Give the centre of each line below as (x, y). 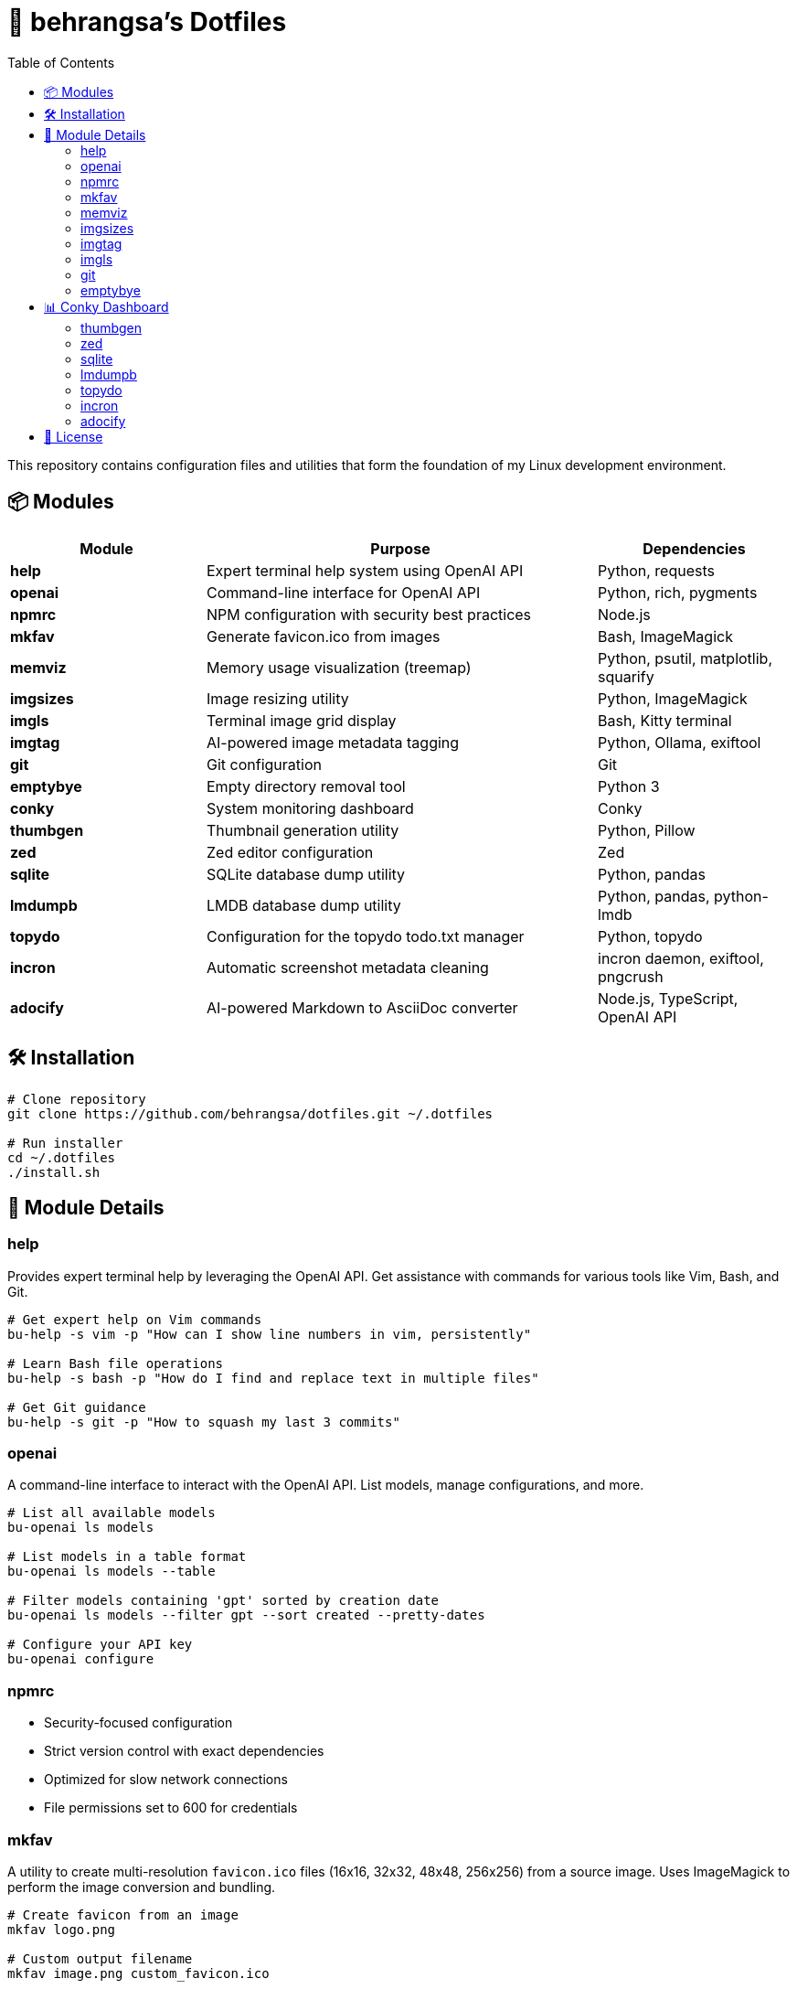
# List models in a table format (127, 1557)
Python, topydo (650, 936)
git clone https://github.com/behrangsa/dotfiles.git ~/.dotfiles (250, 1114)
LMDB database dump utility (304, 905)
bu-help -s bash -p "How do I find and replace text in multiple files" (273, 1378)
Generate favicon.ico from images (324, 636)
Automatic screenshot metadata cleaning (348, 967)
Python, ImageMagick (673, 698)
